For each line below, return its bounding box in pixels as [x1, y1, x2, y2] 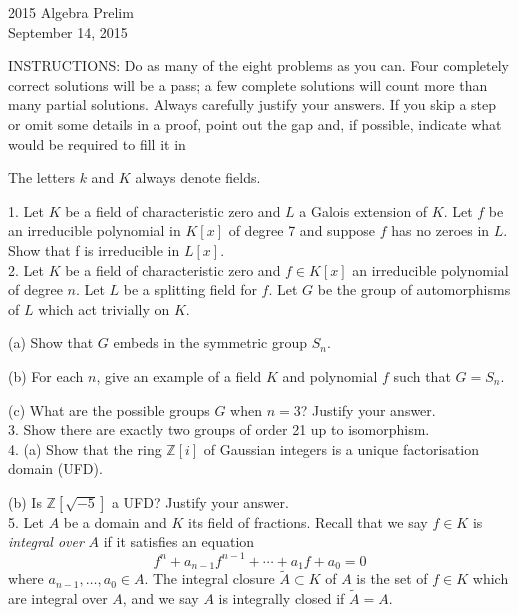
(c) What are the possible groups [8, 399, 210, 420]
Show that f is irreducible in [8, 239, 180, 260]
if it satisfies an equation [103, 531, 255, 552]
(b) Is [8, 491, 42, 512]
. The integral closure [144, 568, 275, 589]
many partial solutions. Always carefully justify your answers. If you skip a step [8, 94, 497, 115]
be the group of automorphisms [317, 279, 511, 300]
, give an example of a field [96, 365, 262, 386]
